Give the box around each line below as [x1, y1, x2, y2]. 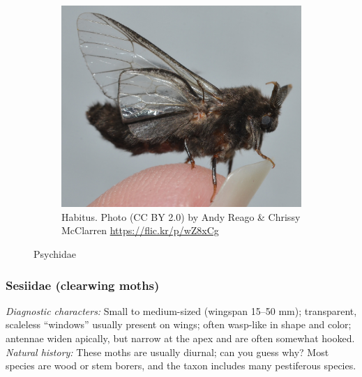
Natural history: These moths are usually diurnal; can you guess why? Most [6, 344, 329, 359]
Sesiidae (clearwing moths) [6, 276, 160, 293]
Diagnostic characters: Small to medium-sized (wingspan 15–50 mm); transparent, [6, 303, 357, 318]
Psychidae [33, 247, 76, 261]
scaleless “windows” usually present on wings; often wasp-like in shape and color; [6, 317, 352, 332]
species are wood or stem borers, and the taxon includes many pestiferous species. [6, 358, 356, 373]
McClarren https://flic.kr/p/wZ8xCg [61, 223, 219, 238]
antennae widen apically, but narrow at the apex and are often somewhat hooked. [6, 331, 355, 346]
